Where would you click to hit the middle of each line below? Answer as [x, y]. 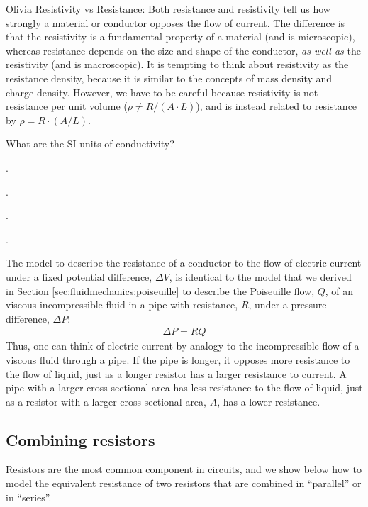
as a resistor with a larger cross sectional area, [106, 401]
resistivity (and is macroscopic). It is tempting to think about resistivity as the [177, 64]
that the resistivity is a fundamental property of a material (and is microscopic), [180, 37]
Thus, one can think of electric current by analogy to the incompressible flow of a [183, 346]
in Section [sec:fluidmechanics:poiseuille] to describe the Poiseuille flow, [160, 290]
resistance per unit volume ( [67, 106]
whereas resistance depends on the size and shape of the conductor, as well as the [183, 50]
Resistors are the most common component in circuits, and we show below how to [184, 469]
